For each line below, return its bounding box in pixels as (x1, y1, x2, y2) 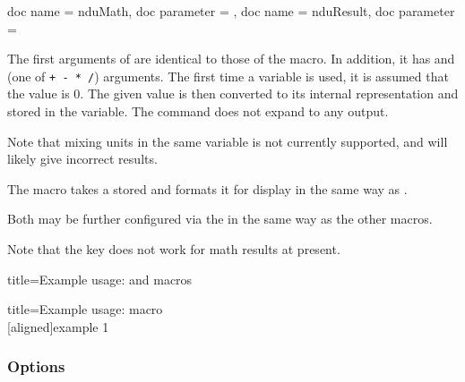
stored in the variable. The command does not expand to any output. (7, 102, 389, 121)
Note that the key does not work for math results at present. (7, 240, 340, 258)
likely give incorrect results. (7, 149, 158, 168)
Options (7, 355, 65, 378)
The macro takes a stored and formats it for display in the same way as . (7, 179, 408, 198)
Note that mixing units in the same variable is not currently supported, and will (7, 132, 448, 150)
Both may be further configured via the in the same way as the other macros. (7, 209, 433, 228)
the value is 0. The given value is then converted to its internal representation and (7, 84, 459, 103)
